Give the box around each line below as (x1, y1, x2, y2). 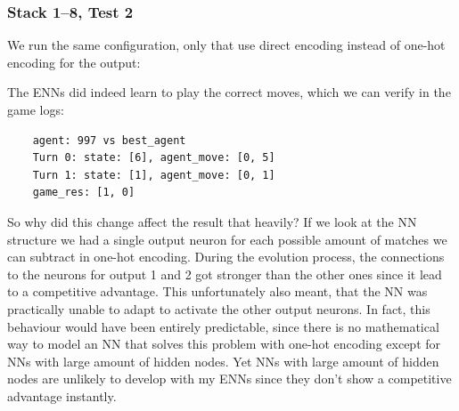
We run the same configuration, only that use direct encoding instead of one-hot (7, 36, 446, 54)
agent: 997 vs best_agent (32, 133, 186, 147)
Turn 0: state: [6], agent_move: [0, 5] (32, 151, 275, 165)
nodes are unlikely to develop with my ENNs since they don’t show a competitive (7, 369, 452, 388)
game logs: (7, 101, 64, 118)
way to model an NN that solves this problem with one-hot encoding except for (7, 334, 441, 353)
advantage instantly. (7, 386, 117, 405)
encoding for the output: (7, 52, 141, 71)
